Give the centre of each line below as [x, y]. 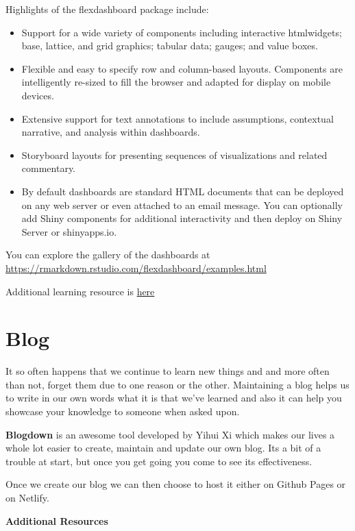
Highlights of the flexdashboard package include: [107, 9]
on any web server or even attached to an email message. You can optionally [182, 205]
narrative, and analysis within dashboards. [111, 132]
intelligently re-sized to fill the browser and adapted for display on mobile [176, 82]
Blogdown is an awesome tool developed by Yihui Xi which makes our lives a [170, 434]
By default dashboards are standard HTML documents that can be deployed [183, 191]
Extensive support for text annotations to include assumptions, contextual [177, 118]
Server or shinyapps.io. [69, 231]
